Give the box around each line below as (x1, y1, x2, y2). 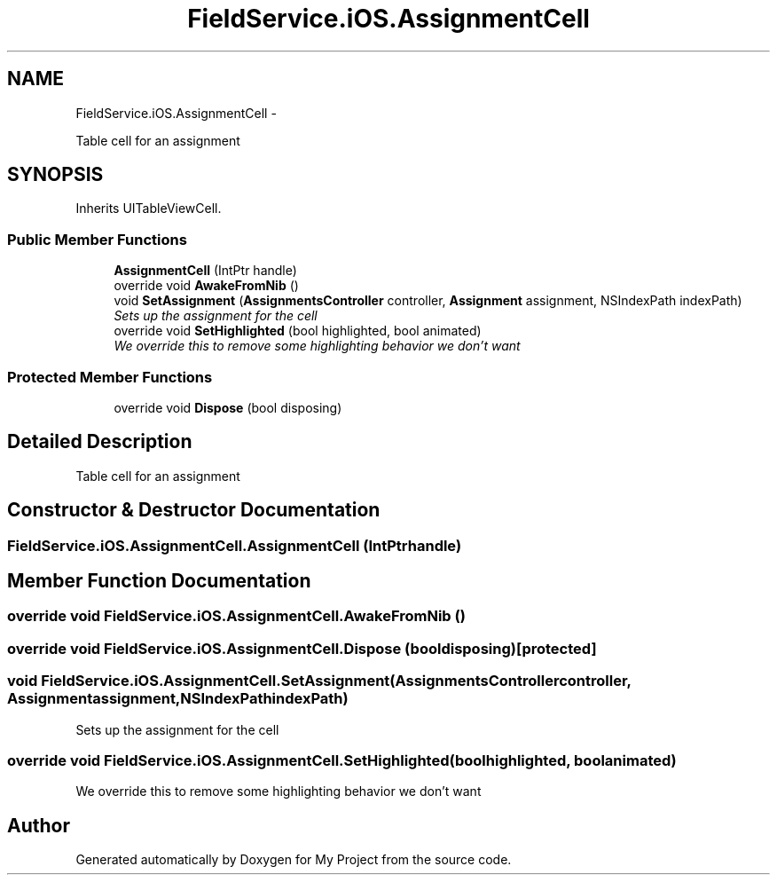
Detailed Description (7, 430, 192, 453)
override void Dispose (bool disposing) (114, 399, 342, 415)
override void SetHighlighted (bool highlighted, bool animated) (114, 323, 482, 339)
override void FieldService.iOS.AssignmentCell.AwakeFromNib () (7, 607, 466, 626)
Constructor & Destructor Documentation (7, 499, 381, 522)
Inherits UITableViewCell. (75, 201, 222, 217)
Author (7, 814, 70, 837)
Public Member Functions (7, 230, 187, 248)
